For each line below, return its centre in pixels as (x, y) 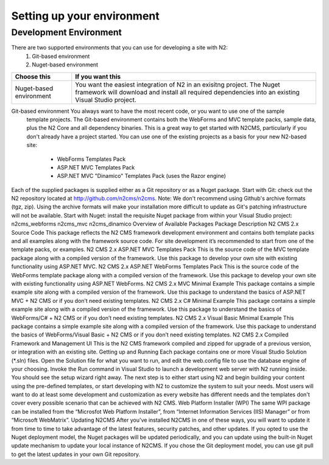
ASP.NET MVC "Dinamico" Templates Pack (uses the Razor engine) (142, 176)
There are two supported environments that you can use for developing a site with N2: (119, 48)
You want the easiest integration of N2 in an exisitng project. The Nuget (178, 84)
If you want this (98, 76)
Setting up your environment (85, 16)
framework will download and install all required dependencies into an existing (187, 92)
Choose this (33, 76)
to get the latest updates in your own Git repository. (76, 454)
